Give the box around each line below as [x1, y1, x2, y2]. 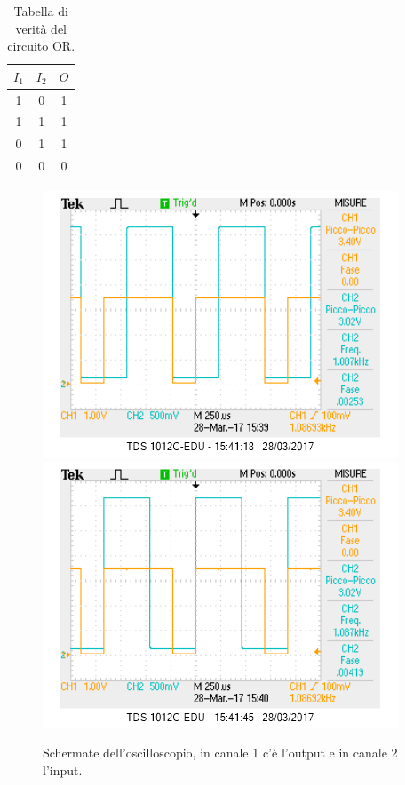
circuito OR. [7, 36, 75, 55]
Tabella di [13, 2, 68, 20]
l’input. [43, 761, 83, 780]
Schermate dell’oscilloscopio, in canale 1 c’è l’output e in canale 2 [43, 743, 398, 762]
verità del [15, 19, 67, 37]
